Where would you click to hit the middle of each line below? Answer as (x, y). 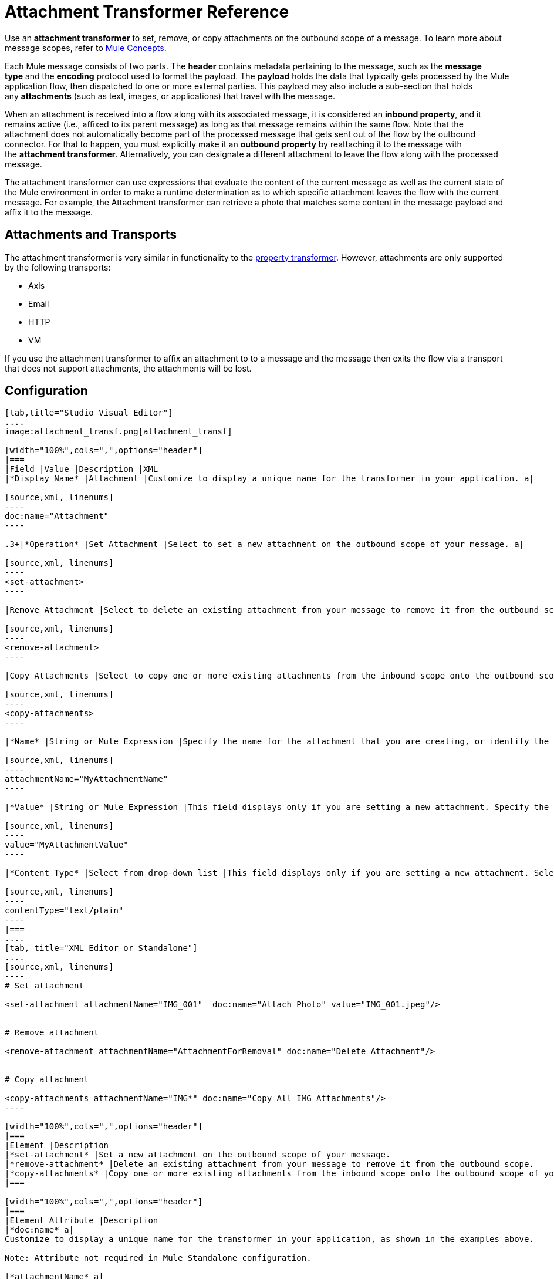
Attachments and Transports (91, 235)
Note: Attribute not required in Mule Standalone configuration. (158, 1258)
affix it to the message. (49, 212)
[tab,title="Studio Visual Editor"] (89, 413)
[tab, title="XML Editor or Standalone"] (101, 948)
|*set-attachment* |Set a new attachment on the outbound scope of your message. (198, 1155)
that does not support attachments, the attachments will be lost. (128, 368)
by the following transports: (58, 267)
